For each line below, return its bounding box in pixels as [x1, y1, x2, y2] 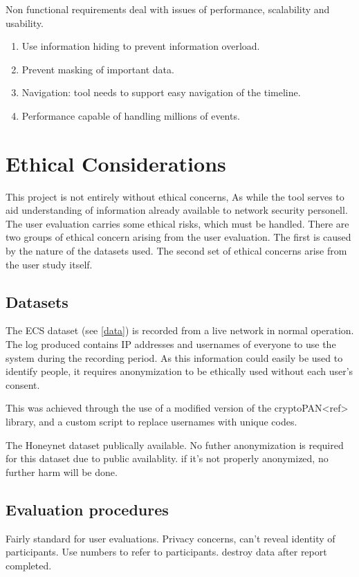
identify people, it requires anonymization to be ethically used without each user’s [6, 364, 353, 378]
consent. [6, 377, 40, 392]
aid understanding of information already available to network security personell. [6, 203, 348, 217]
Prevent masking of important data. [21, 62, 174, 76]
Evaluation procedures [6, 498, 169, 520]
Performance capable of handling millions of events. [21, 108, 240, 122]
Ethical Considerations [6, 149, 226, 177]
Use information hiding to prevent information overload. [21, 39, 260, 53]
